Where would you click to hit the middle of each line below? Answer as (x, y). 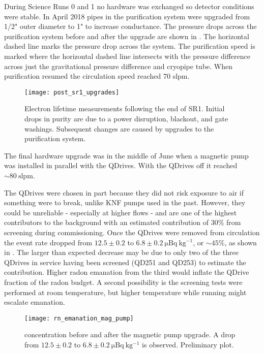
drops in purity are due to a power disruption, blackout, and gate (126, 118)
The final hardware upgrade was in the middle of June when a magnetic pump (126, 155)
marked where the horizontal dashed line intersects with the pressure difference (127, 56)
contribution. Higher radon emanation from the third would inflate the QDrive (127, 272)
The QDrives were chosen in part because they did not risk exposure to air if (124, 192)
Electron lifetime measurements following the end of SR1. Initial (125, 108)
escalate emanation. (35, 302)
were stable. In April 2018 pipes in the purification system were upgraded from (127, 16)
